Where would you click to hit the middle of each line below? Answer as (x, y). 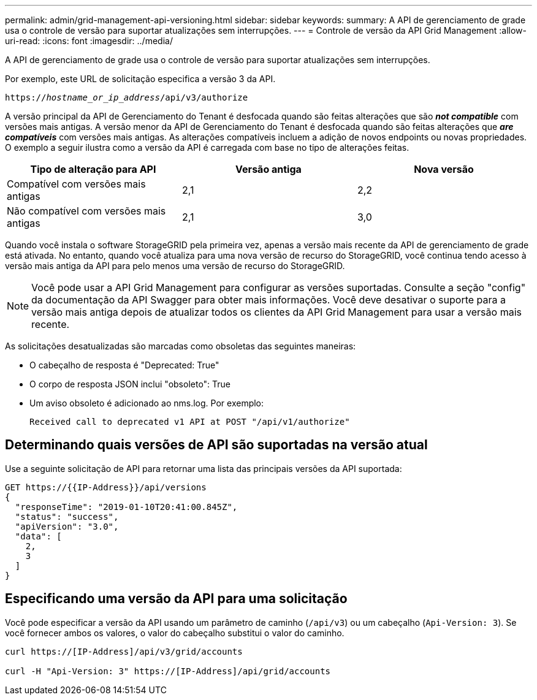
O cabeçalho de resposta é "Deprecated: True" (124, 365)
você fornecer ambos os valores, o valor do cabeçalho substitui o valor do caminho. (175, 633)
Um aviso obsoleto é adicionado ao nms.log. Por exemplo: (147, 403)
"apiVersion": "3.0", (67, 526)
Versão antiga (268, 169)
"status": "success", (67, 516)
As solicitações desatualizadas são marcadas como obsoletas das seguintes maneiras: (181, 346)
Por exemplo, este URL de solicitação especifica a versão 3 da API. (140, 79)
